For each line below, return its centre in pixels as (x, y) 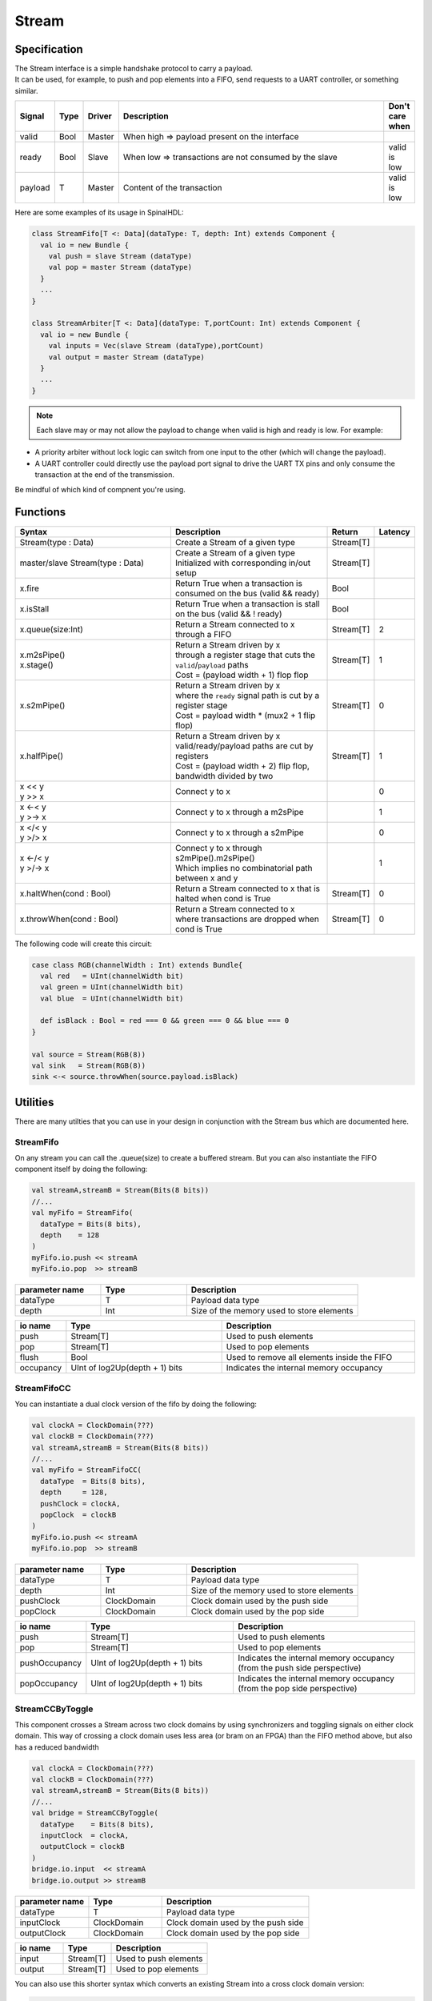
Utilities (34, 1102)
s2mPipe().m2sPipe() (215, 858)
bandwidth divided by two (224, 776)
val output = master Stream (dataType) (127, 357)
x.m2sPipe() (42, 655)
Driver (100, 116)
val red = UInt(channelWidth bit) (112, 976)
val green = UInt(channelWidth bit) (112, 987)
